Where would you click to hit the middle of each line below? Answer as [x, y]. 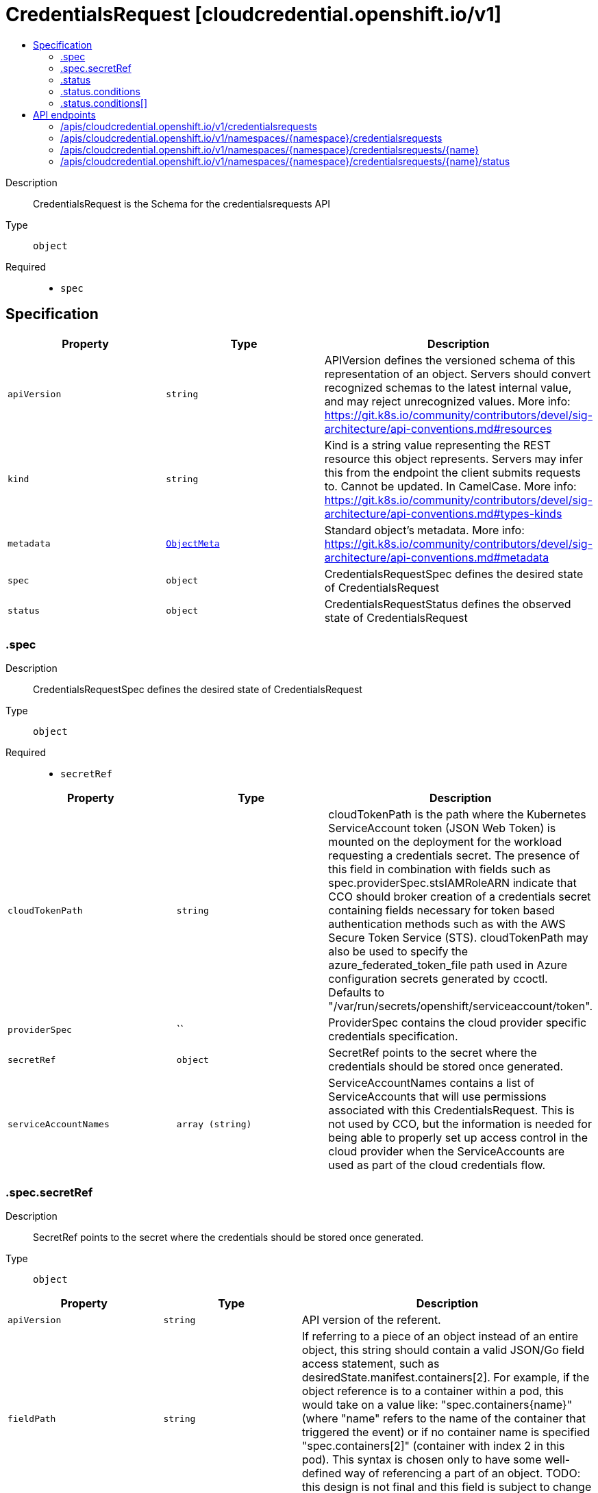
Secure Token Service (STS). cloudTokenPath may [458, 938]
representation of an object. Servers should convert [458, 374]
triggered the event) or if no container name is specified [446, 1432]
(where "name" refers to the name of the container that [444, 1419]
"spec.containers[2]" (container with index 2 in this [433, 1446]
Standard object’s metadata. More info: [424, 530]
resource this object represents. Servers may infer [453, 459]
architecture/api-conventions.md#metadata [437, 557]
